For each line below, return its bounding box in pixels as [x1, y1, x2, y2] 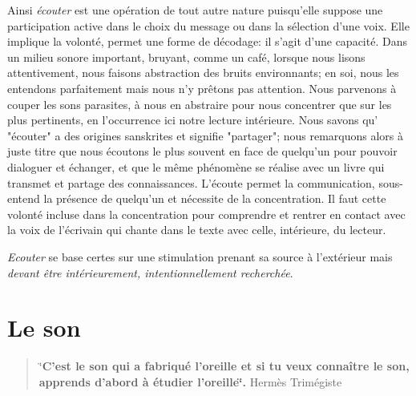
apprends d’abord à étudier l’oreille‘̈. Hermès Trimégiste [38, 373, 342, 390]
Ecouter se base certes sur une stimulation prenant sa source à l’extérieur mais [7, 248, 393, 265]
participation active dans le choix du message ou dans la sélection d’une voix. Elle [7, 17, 410, 34]
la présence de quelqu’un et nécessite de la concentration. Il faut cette [43, 190, 386, 207]
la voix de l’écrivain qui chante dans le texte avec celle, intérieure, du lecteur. [7, 221, 386, 238]
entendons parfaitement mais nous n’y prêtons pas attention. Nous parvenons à [7, 79, 397, 96]
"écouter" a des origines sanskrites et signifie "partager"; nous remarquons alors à [7, 127, 404, 143]
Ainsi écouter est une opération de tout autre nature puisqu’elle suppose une [7, 2, 383, 18]
